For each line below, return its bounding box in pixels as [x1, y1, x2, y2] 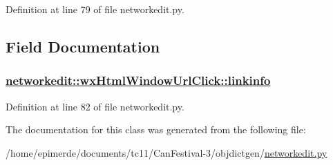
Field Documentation [6, 35, 160, 57]
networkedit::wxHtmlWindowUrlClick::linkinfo [6, 72, 271, 89]
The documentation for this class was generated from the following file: [6, 122, 306, 137]
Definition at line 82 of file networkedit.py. [6, 99, 184, 113]
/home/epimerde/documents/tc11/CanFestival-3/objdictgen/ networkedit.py [6, 145, 327, 159]
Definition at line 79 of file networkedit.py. [6, 2, 184, 16]
